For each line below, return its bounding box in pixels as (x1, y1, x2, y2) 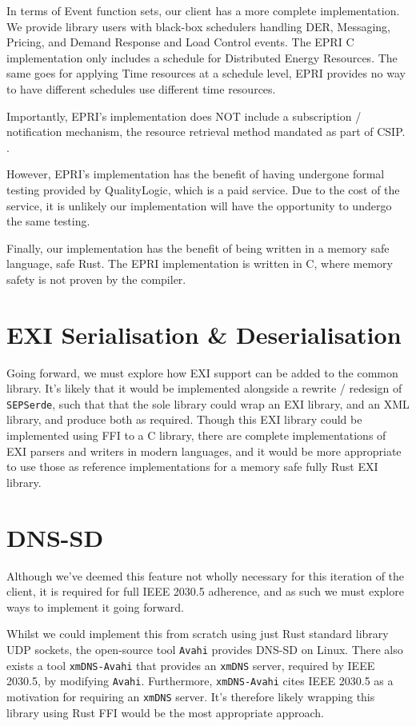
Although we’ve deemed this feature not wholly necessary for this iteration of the (6, 567, 405, 584)
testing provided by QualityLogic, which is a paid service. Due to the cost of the (6, 181, 400, 197)
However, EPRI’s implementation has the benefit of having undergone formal (6, 166, 385, 182)
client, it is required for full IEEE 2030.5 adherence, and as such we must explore (6, 583, 404, 600)
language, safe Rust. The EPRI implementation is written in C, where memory (6, 255, 393, 272)
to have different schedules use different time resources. (6, 80, 276, 97)
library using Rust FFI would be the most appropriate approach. (6, 704, 324, 720)
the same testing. (6, 213, 90, 229)
